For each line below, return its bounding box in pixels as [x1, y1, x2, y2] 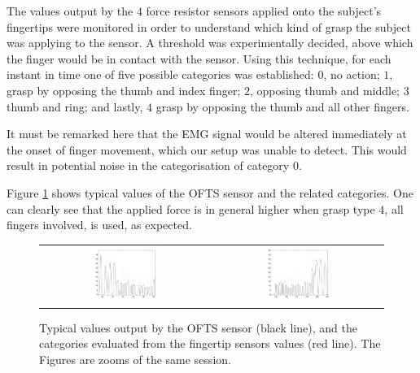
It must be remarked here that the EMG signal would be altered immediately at [7, 125, 407, 142]
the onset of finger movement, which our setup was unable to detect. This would [7, 141, 407, 158]
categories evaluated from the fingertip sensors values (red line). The [39, 335, 381, 352]
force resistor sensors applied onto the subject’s [146, 2, 382, 19]
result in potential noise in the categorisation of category [7, 157, 290, 174]
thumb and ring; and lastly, [7, 98, 143, 115]
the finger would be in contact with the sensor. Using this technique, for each [7, 50, 392, 67]
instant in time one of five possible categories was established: [7, 66, 314, 83]
